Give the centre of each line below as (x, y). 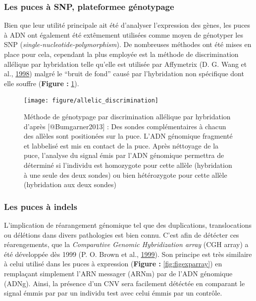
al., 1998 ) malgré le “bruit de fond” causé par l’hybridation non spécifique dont (124, 74)
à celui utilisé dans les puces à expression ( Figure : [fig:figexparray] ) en (113, 264)
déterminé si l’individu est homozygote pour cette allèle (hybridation (128, 165)
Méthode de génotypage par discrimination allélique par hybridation (127, 117)
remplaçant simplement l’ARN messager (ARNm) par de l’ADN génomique (118, 273)
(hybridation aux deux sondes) (70, 184)
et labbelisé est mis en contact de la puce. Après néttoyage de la (121, 145)
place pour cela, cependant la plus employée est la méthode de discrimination (121, 54)
